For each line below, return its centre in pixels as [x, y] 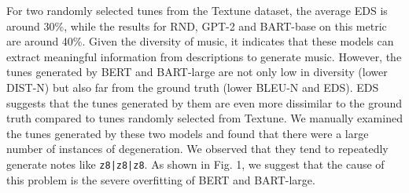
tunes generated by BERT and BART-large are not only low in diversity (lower [197, 72]
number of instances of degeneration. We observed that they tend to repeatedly [197, 149]
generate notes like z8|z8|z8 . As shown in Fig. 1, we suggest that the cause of [195, 164]
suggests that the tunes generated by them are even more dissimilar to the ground [204, 102]
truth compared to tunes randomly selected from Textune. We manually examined [204, 118]
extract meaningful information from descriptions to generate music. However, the [204, 56]
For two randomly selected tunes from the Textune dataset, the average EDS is [197, 10]
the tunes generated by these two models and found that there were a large [188, 133]
